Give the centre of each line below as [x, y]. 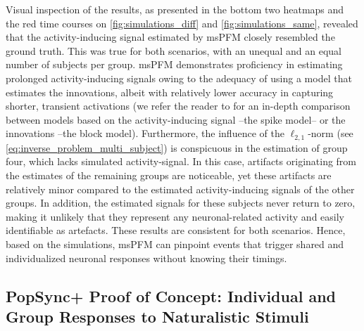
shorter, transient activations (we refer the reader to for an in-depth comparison [178, 106]
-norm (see [331, 133]
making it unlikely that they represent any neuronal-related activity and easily [175, 216]
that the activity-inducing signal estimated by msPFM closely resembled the [170, 37]
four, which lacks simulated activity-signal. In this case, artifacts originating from [181, 161]
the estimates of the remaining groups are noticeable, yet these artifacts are [169, 175]
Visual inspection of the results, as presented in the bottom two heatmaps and [175, 9]
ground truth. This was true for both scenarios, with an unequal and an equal [174, 50]
